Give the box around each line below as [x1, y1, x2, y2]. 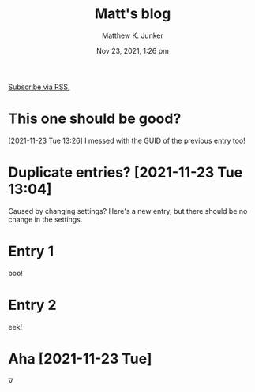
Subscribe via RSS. [8, 82, 70, 91]
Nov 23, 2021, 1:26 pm [96, 46, 170, 55]
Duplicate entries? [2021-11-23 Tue [8, 163, 243, 181]
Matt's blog [94, 5, 171, 23]
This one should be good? [8, 110, 182, 128]
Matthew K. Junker [102, 31, 163, 40]
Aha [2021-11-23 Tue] [8, 349, 152, 368]
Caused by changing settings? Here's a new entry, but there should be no [8, 206, 248, 215]
